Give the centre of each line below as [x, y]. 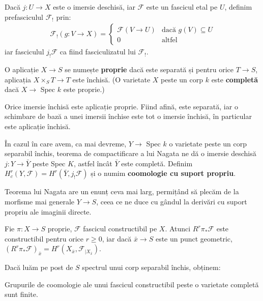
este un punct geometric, [194, 238]
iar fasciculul [24, 52]
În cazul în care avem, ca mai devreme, [66, 143]
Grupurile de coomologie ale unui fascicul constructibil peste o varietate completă [132, 284]
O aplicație [22, 69]
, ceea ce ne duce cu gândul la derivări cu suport [172, 201]
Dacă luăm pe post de [39, 267]
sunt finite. [21, 294]
